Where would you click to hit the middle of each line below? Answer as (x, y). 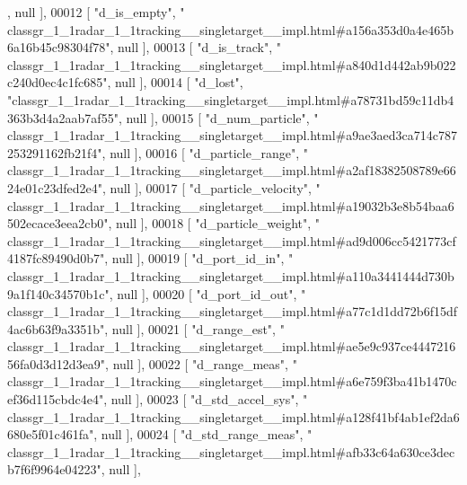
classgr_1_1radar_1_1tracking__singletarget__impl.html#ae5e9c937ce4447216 (232, 346)
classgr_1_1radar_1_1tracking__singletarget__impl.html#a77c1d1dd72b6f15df (232, 311)
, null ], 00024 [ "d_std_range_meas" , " (203, 434)
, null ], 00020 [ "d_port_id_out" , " (207, 293)
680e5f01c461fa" (51, 434)
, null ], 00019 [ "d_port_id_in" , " (199, 258)
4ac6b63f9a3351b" (56, 328)
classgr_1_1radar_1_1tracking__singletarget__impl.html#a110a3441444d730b (231, 275)
